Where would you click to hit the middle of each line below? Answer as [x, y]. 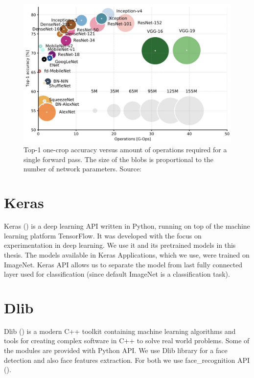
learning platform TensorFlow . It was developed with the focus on [103, 235]
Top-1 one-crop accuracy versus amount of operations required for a [125, 150]
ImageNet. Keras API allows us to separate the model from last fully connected [123, 264]
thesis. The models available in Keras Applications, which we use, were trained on [127, 254]
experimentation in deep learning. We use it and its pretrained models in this [120, 245]
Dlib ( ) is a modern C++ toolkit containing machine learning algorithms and [120, 331]
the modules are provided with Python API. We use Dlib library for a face [116, 350]
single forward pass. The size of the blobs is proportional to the [118, 159]
